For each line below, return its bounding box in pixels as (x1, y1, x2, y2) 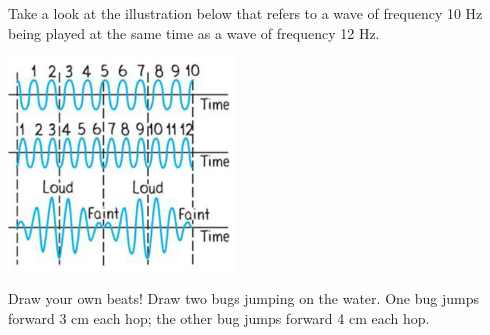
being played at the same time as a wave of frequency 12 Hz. (8, 22, 380, 43)
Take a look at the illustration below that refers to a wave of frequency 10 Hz (8, 3, 483, 23)
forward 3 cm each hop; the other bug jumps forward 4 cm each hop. (8, 308, 430, 329)
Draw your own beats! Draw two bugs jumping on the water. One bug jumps (8, 288, 479, 309)
